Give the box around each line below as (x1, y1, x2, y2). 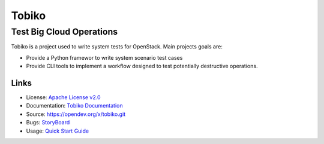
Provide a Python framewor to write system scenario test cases (26, 54, 183, 61)
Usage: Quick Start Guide (26, 127, 89, 134)
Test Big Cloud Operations (11, 26, 118, 37)
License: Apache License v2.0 (26, 94, 101, 101)
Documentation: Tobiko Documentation (26, 102, 123, 109)
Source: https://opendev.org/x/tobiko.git (26, 111, 126, 118)
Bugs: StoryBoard (26, 119, 70, 126)
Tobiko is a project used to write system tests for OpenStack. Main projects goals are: (11, 43, 223, 50)
